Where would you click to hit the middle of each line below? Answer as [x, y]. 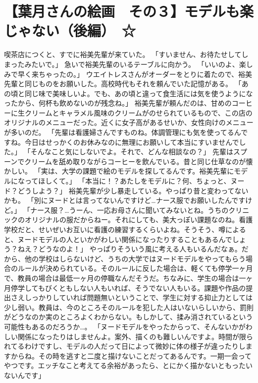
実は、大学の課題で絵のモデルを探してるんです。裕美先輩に [137, 171]
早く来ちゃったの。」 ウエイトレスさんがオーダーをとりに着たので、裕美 [135, 74]
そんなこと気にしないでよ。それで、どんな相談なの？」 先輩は [132, 152]
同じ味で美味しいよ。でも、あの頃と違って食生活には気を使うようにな [139, 93]
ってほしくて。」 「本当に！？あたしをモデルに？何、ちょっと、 [128, 181]
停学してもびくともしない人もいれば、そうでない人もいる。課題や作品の [128, 287]
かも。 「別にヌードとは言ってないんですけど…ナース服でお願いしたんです [125, 200]
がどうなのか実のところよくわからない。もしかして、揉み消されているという [129, 317]
